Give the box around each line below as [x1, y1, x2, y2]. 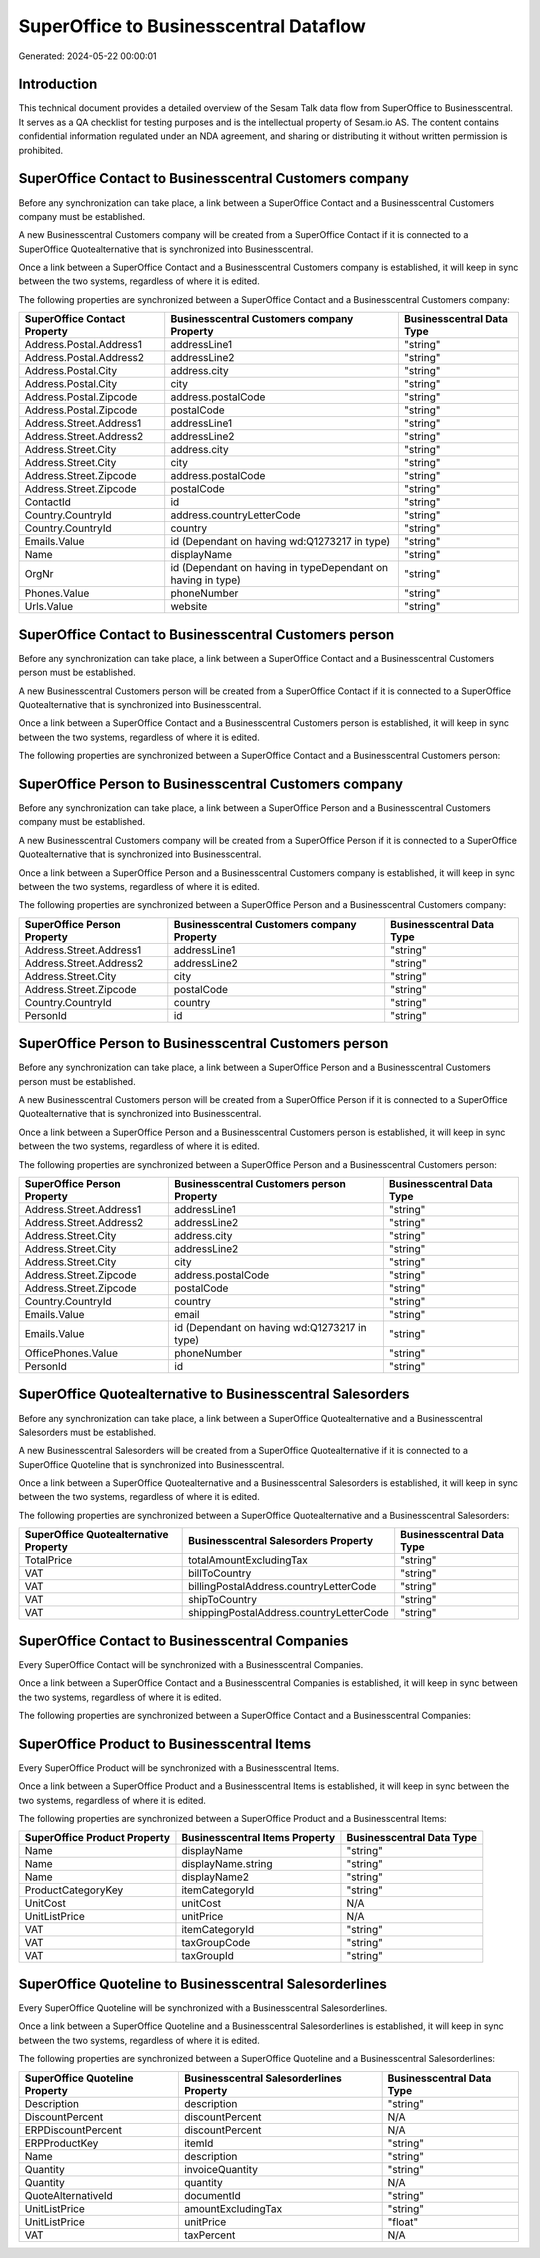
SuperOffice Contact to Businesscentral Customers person [18, 626, 395, 643]
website [170, 600, 208, 614]
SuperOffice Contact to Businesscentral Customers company [18, 170, 410, 187]
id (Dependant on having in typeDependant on [170, 561, 389, 575]
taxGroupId [181, 1949, 235, 1963]
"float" [387, 2215, 419, 2229]
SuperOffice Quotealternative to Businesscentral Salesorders [18, 1386, 410, 1403]
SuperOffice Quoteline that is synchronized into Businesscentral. [18, 1458, 285, 1470]
